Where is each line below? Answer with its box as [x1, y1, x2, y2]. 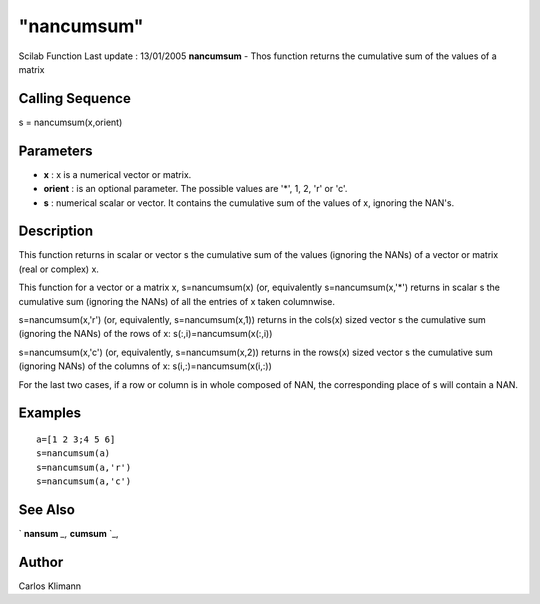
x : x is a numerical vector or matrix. [43, 168, 192, 180]
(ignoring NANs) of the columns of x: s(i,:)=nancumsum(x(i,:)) [18, 360, 272, 372]
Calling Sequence [18, 90, 132, 107]
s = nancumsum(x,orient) [18, 116, 123, 128]
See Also [18, 501, 75, 518]
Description [18, 223, 94, 240]
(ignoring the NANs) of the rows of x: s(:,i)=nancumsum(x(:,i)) [18, 328, 273, 340]
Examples [18, 405, 82, 422]
